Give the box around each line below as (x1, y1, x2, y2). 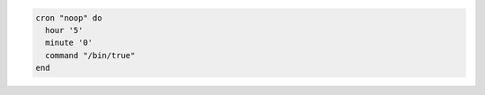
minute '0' (45, 38, 93, 48)
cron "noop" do (35, 13, 102, 22)
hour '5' (45, 25, 84, 35)
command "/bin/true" (45, 50, 136, 60)
